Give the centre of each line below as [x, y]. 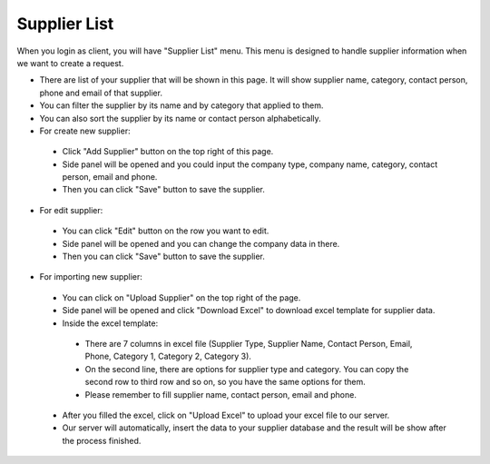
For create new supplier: [85, 131]
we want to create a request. [70, 63]
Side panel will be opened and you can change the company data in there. [201, 243]
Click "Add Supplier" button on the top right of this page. [168, 152]
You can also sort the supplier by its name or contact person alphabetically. [180, 118]
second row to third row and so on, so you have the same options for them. [225, 382]
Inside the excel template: [110, 323]
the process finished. [102, 440]
